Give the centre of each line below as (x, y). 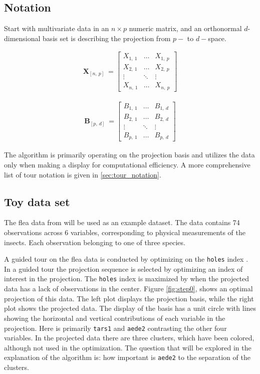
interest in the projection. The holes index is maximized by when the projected (127, 278)
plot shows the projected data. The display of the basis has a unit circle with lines (130, 308)
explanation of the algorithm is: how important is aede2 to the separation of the (127, 357)
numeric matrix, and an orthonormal (185, 28)
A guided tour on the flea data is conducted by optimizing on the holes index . (126, 259)
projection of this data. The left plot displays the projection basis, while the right (129, 298)
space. (217, 38)
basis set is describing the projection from (107, 38)
